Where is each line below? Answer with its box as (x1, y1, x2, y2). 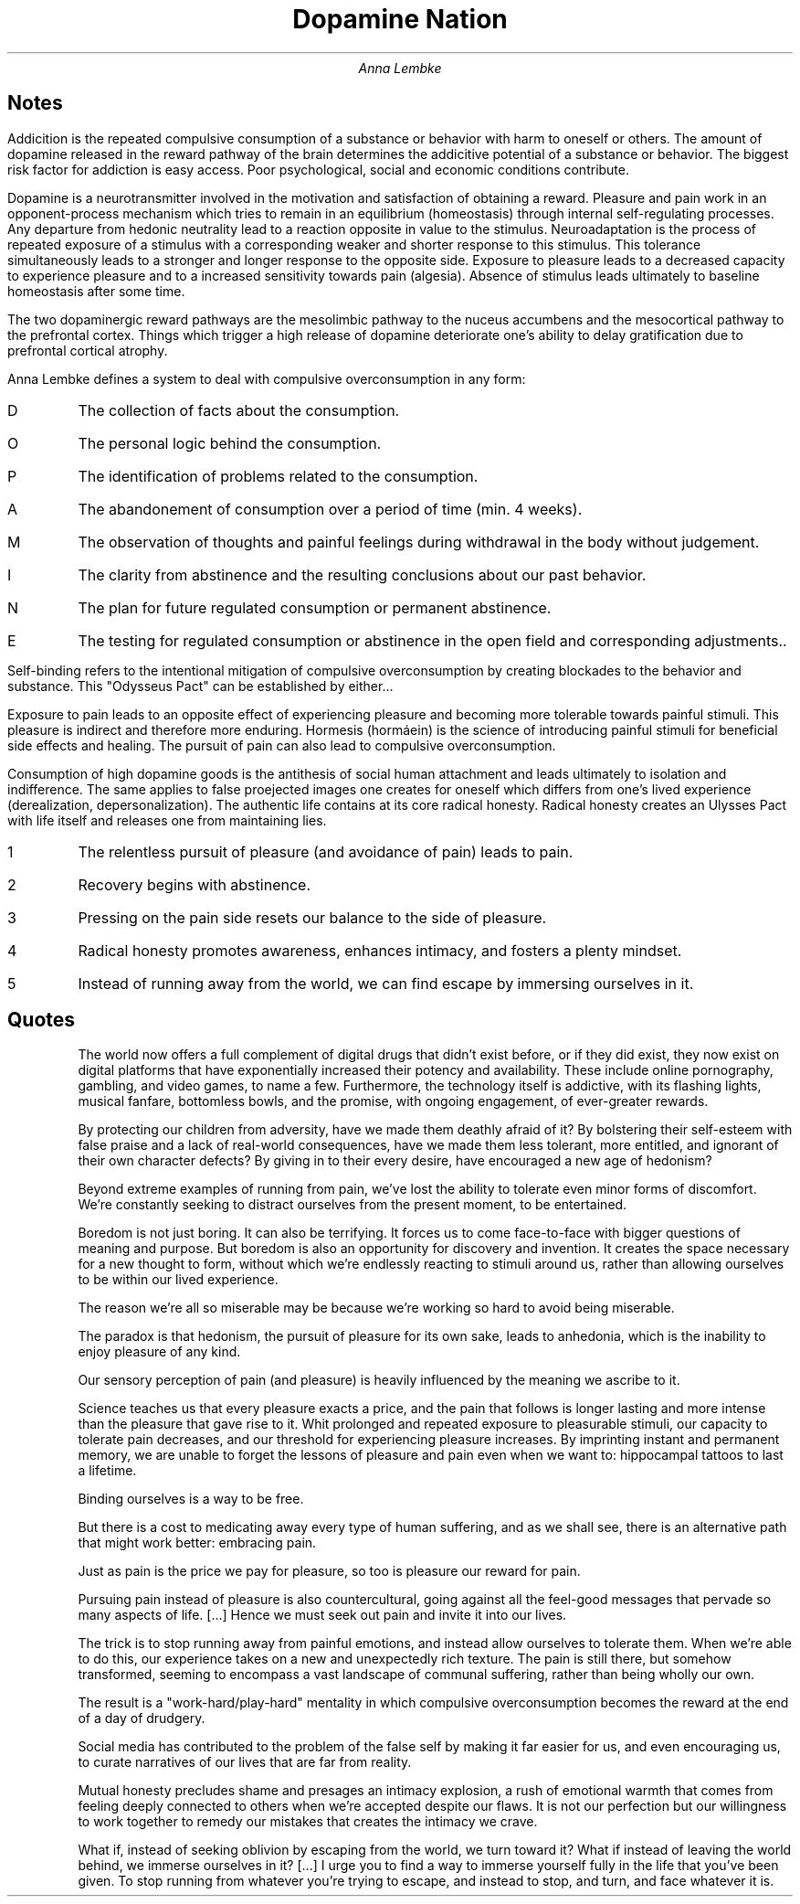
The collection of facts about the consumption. (78, 400, 400, 420)
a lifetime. (78, 1463, 137, 1479)
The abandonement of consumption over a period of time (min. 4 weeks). (78, 499, 583, 518)
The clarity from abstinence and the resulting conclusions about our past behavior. (78, 565, 647, 584)
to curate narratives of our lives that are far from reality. (78, 1754, 412, 1771)
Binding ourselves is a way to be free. (78, 1491, 304, 1507)
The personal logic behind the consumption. (78, 433, 382, 452)
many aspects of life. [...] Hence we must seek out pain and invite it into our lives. (78, 1607, 567, 1623)
